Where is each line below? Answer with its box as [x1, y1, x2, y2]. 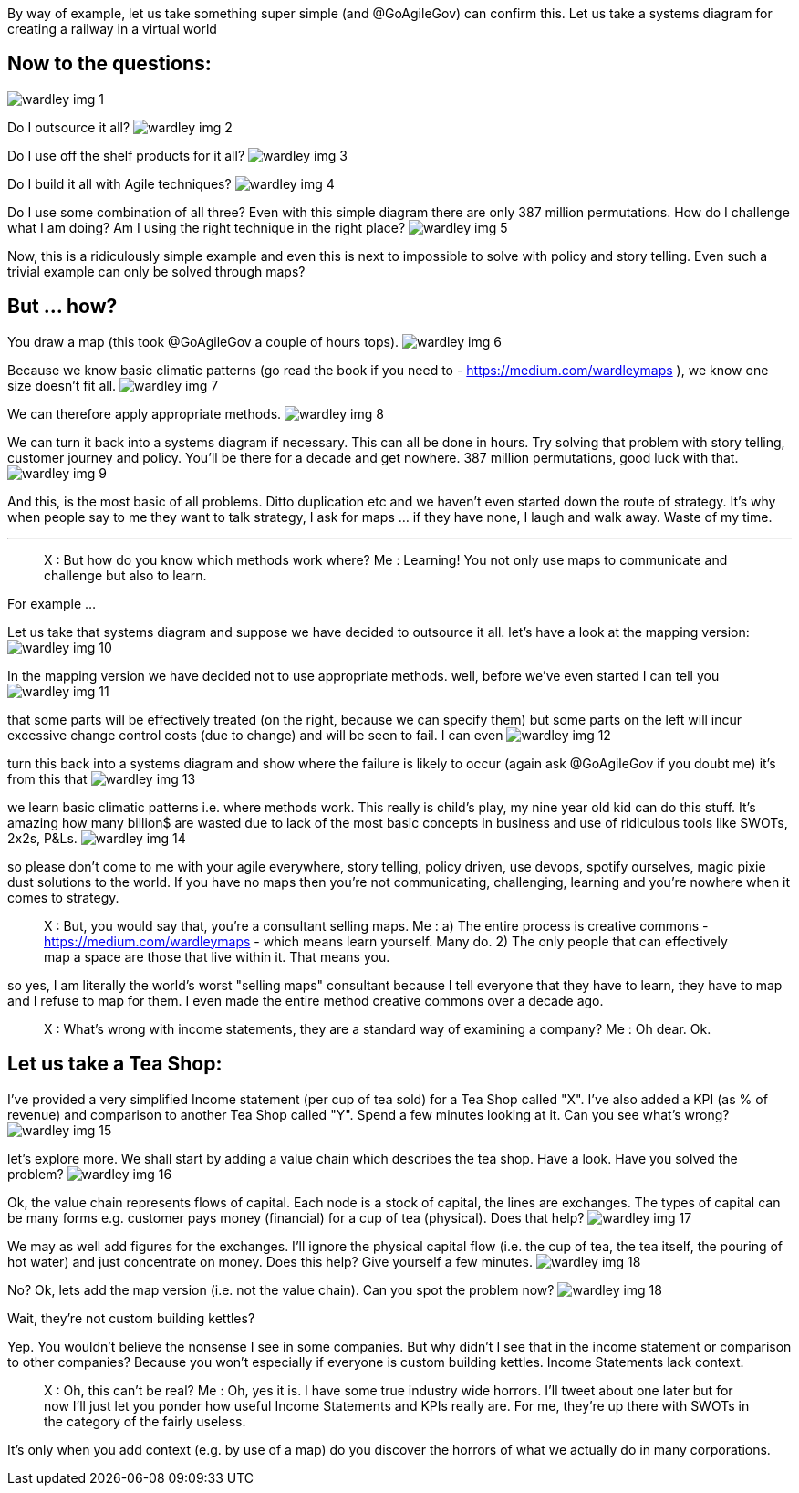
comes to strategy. [7, 889, 119, 905]
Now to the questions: [7, 52, 212, 76]
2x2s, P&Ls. [7, 830, 78, 846]
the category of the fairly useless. [44, 1413, 246, 1429]
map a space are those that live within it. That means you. [44, 948, 390, 965]
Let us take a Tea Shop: [7, 1052, 223, 1076]
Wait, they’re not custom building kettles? [7, 1310, 255, 1326]
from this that [7, 770, 88, 787]
